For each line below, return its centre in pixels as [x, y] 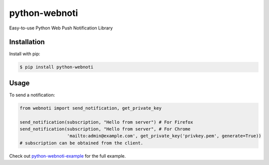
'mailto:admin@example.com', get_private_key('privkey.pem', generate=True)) [164, 136]
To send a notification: [32, 95]
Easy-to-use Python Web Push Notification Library [61, 28]
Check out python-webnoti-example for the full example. [67, 156]
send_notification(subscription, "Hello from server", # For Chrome [105, 129]
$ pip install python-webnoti [57, 67]
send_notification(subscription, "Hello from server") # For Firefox [106, 122]
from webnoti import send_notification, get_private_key [91, 108]
